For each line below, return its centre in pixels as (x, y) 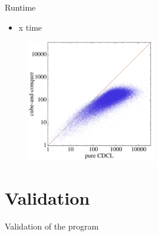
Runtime (20, 7)
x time (30, 27)
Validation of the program (52, 226)
